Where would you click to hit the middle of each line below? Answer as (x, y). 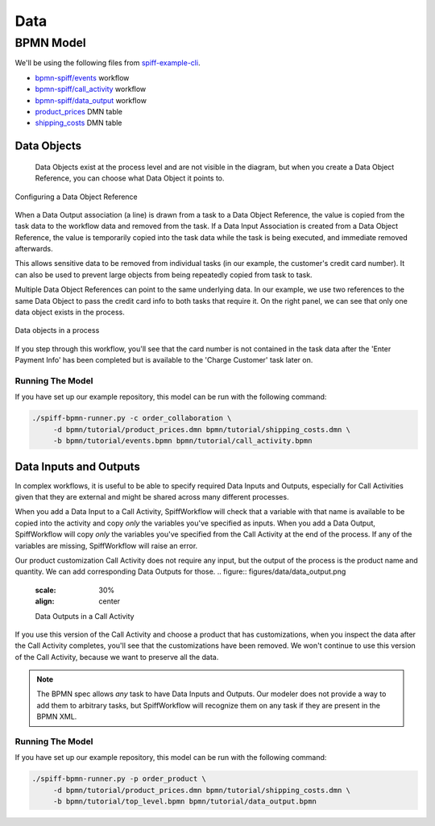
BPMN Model (50, 43)
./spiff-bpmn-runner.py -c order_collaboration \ (132, 418)
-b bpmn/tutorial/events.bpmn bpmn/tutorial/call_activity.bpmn (182, 441)
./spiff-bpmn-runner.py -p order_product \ (119, 779)
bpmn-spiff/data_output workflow (91, 100)
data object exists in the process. (70, 312)
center (110, 601)
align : (45, 601)
